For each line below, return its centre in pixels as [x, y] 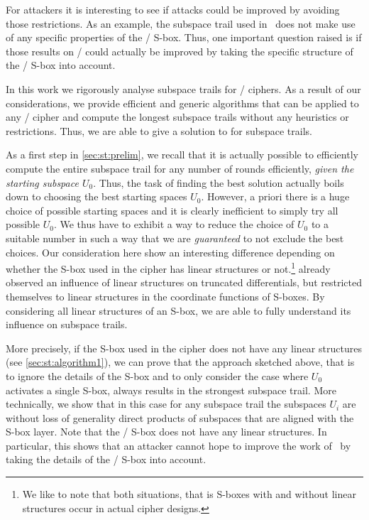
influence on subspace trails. [67, 324]
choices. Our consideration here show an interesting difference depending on [170, 252]
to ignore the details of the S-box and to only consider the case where [157, 375]
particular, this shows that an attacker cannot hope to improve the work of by [178, 445]
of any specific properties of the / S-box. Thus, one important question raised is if [184, 37]
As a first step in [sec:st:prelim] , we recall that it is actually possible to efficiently [182, 155]
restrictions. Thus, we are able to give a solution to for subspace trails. [159, 130]
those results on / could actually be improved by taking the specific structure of [180, 51]
